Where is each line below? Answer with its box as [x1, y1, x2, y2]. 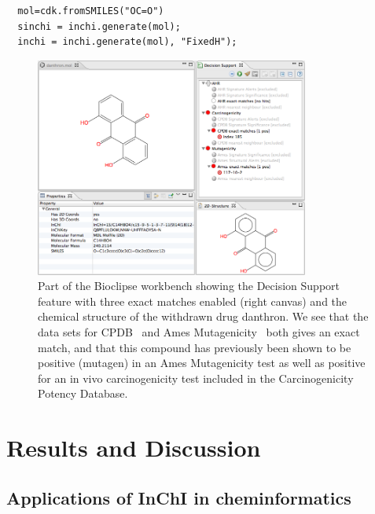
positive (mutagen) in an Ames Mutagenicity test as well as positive [38, 354, 366, 371]
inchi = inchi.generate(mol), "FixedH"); [17, 36, 237, 48]
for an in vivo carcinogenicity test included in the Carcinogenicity [38, 369, 354, 386]
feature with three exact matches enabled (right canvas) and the [38, 292, 347, 309]
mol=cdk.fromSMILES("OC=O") [17, 6, 164, 17]
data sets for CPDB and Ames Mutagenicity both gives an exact [38, 324, 360, 340]
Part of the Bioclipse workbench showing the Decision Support [38, 277, 340, 294]
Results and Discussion [6, 431, 261, 464]
